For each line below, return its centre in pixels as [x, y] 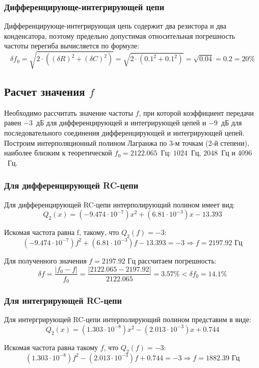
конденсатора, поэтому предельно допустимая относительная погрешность [120, 35]
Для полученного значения [45, 260]
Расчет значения [45, 91]
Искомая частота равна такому [51, 347]
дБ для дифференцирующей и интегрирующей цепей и [121, 123]
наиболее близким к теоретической [58, 153]
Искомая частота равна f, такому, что [62, 232]
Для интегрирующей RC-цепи [63, 300]
